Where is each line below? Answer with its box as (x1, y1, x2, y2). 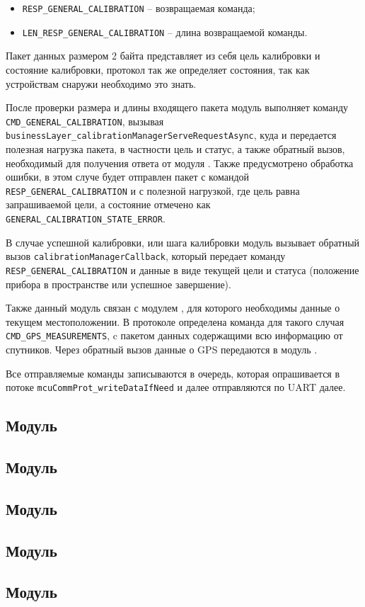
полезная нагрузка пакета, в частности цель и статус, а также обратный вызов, (6, 142, 345, 156)
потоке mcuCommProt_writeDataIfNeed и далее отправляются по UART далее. (6, 380, 346, 395)
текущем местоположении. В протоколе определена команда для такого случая (6, 314, 344, 329)
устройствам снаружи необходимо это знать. (6, 76, 197, 91)
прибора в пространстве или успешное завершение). (6, 276, 231, 291)
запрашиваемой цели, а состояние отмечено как (6, 197, 211, 212)
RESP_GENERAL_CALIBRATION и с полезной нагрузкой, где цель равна (6, 183, 300, 198)
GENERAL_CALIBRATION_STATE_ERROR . (6, 211, 166, 226)
